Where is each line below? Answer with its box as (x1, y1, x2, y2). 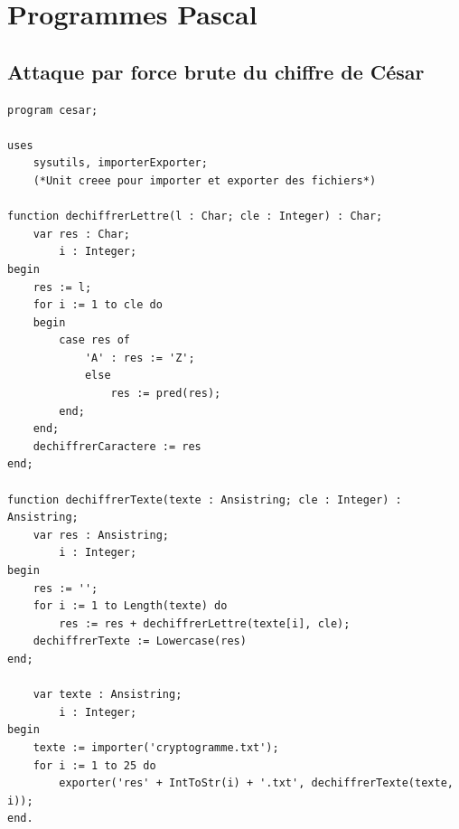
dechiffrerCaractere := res (33, 439, 201, 453)
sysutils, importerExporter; (33, 156, 208, 170)
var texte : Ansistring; (33, 688, 183, 702)
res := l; (33, 280, 92, 294)
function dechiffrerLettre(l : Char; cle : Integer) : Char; (7, 210, 383, 223)
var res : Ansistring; (33, 528, 169, 542)
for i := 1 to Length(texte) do (33, 599, 228, 613)
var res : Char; (33, 227, 131, 240)
